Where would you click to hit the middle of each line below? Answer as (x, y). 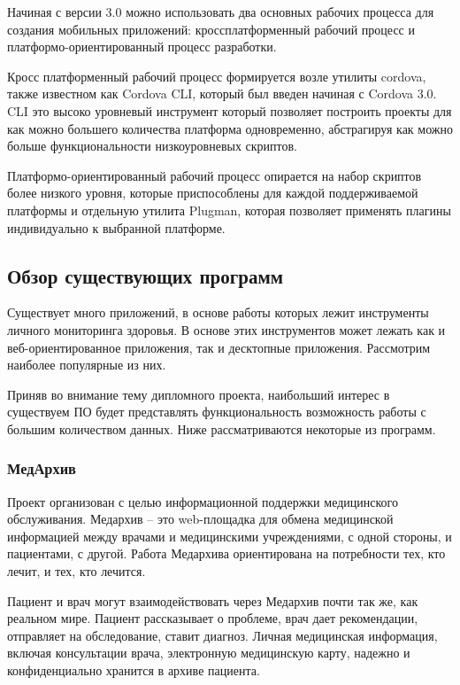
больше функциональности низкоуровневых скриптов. (152, 146)
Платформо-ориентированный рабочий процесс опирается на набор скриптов (215, 175)
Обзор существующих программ (146, 275)
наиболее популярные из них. (87, 365)
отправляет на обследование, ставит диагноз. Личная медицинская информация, (222, 635)
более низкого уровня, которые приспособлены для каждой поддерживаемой (213, 193)
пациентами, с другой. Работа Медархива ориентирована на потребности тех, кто (226, 553)
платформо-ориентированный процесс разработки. (142, 47)
